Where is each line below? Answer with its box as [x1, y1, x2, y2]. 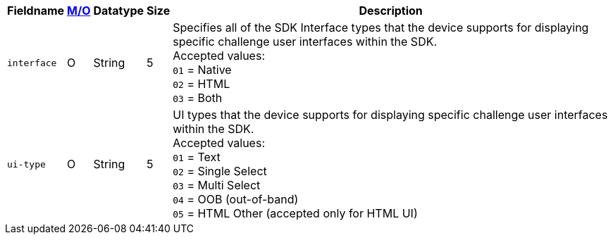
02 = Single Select [173, 164, 267, 178]
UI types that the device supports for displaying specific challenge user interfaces [173, 108, 608, 122]
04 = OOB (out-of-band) [173, 192, 299, 206]
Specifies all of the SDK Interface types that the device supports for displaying [173, 20, 589, 34]
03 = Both [173, 91, 223, 105]
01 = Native [173, 63, 232, 77]
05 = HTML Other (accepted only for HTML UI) [173, 206, 418, 220]
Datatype [93, 4, 144, 18]
